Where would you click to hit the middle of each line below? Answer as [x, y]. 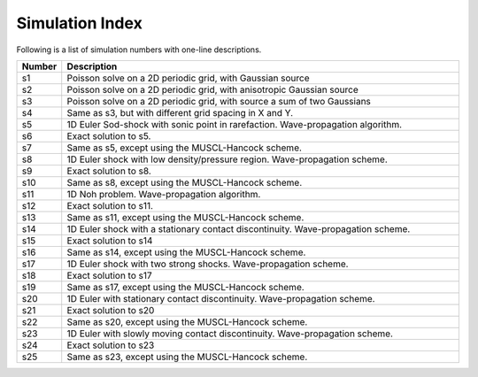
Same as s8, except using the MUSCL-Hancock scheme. [185, 182]
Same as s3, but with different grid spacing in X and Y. [180, 112]
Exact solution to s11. [110, 205]
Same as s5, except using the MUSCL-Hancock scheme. [185, 148]
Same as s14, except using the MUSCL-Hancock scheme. [186, 252]
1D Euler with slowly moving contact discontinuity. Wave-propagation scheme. [230, 334]
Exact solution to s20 [111, 310]
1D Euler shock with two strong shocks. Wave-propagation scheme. [208, 264]
